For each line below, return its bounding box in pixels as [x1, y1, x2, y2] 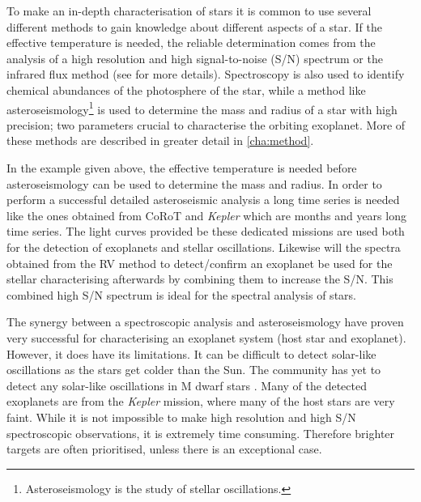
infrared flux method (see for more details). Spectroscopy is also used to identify [6, 66, 405, 83]
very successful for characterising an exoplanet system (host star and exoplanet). [6, 329, 406, 346]
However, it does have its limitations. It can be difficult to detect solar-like [6, 345, 376, 362]
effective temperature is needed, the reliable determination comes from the [6, 34, 376, 51]
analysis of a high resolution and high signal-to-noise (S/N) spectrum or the [6, 49, 383, 66]
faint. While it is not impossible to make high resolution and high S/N [6, 408, 356, 425]
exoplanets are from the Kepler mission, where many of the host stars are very [6, 393, 395, 410]
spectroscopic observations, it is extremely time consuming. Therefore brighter [6, 424, 395, 441]
